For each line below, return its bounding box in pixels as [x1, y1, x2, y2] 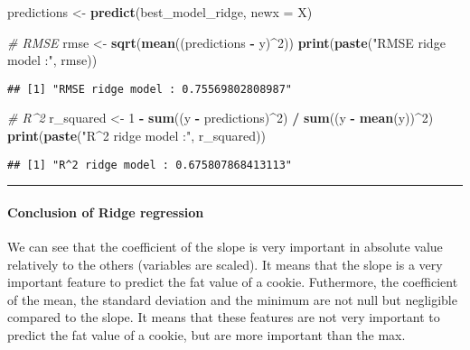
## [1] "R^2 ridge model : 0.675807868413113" [7, 158, 292, 171]
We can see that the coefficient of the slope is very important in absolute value [7, 237, 443, 256]
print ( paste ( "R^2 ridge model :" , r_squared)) [7, 126, 266, 145]
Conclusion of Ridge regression [7, 202, 204, 221]
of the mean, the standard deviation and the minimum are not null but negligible [7, 290, 457, 309]
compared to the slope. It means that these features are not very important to [7, 308, 440, 327]
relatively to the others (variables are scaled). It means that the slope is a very [7, 254, 443, 273]
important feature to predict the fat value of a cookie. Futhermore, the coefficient [7, 272, 458, 291]
